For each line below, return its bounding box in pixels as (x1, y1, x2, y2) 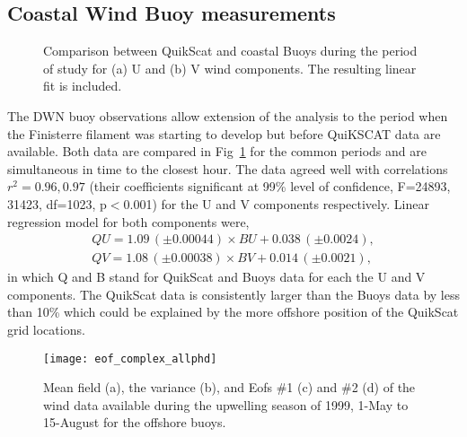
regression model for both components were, (7, 212, 250, 231)
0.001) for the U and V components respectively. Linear (123, 194, 429, 213)
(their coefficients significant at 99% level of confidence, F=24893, (89, 177, 451, 196)
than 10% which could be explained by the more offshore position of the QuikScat (7, 302, 459, 321)
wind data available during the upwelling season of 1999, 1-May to (43, 395, 409, 414)
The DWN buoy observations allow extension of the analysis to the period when (7, 106, 448, 125)
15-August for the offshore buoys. (43, 413, 226, 432)
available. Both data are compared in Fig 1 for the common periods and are (7, 142, 427, 161)
